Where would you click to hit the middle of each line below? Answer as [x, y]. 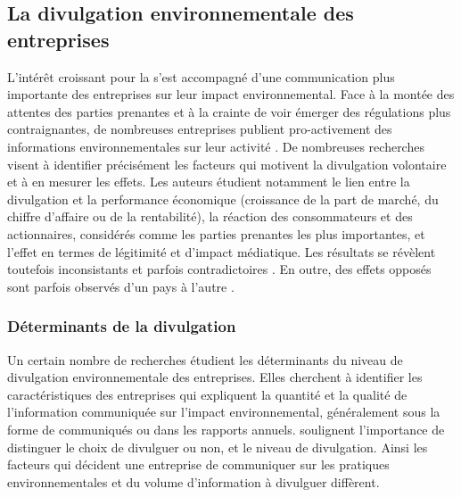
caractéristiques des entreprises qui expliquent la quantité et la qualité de [207, 394]
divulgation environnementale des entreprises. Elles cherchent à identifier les [215, 377]
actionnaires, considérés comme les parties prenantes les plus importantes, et [216, 233]
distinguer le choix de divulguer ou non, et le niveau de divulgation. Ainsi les [218, 447]
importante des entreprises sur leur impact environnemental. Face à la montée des [231, 94]
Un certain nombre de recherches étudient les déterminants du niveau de [205, 359]
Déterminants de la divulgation [122, 326]
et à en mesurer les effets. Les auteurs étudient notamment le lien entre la [209, 182]
